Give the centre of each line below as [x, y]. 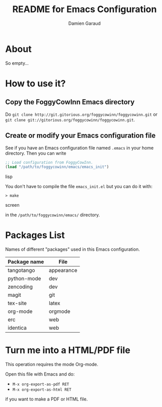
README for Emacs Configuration [85, 9]
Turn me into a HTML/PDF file [68, 350]
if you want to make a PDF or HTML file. [47, 399]
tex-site [17, 303]
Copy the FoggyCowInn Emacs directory [70, 102]
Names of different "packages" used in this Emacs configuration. [72, 249]
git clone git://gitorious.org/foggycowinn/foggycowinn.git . [70, 119]
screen [13, 205]
